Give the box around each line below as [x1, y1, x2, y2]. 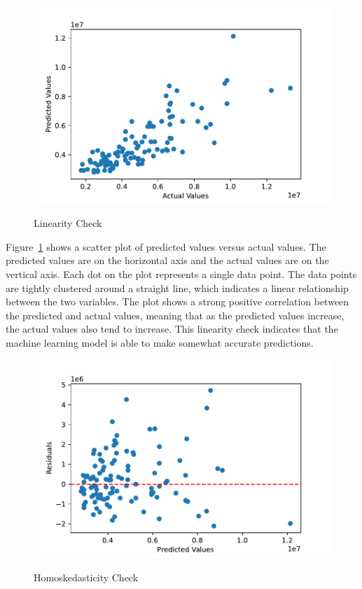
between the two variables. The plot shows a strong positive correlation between [6, 294, 349, 309]
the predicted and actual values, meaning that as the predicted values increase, [6, 307, 344, 322]
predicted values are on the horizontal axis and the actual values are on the [6, 253, 329, 268]
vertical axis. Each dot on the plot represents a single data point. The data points [6, 267, 357, 282]
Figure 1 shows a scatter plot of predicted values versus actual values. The [6, 239, 326, 254]
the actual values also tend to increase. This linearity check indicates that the [6, 321, 338, 336]
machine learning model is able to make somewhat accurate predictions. [6, 335, 314, 349]
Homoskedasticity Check [34, 569, 139, 584]
